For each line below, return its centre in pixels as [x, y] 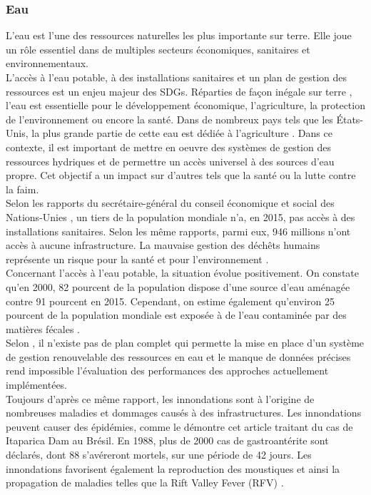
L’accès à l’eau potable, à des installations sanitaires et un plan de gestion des [176, 77]
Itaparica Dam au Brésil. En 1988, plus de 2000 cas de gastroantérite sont [167, 440]
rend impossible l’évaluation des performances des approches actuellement [167, 371]
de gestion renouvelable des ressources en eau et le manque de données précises [178, 356]
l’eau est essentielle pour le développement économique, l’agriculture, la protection [185, 105]
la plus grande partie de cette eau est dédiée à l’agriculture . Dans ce [182, 133]
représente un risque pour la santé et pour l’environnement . [137, 259]
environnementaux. [47, 63]
